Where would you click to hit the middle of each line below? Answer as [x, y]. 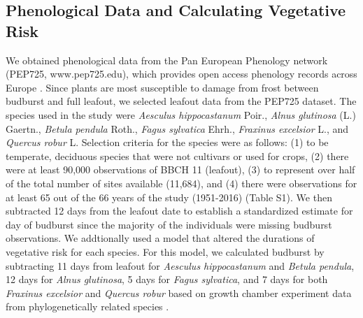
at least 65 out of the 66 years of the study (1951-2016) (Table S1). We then [169, 197]
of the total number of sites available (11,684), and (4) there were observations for [181, 183]
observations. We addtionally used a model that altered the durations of [160, 238]
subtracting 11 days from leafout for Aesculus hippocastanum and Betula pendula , [180, 265]
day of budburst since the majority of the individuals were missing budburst [169, 224]
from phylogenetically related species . [87, 306]
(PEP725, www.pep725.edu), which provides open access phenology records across [181, 74]
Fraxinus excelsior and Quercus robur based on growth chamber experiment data [179, 292]
